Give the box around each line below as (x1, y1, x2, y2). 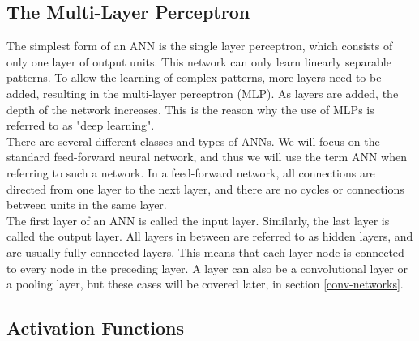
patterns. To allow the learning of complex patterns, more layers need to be (6, 69, 382, 86)
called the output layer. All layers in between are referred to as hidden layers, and (6, 228, 413, 245)
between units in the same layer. (6, 196, 167, 213)
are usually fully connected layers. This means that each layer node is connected (6, 243, 404, 260)
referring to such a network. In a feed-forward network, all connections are (6, 164, 375, 181)
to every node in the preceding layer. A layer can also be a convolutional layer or (6, 259, 408, 276)
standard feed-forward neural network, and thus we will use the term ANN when (6, 148, 407, 165)
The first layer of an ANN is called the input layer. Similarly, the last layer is (6, 211, 390, 228)
